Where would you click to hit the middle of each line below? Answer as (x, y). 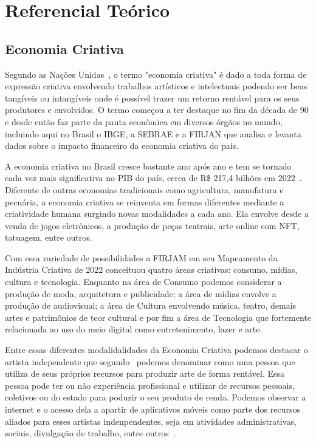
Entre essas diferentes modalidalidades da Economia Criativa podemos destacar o (156, 350)
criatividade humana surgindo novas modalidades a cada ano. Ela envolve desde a (157, 214)
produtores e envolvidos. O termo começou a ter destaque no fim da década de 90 (157, 110)
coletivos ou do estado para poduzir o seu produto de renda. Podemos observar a (156, 397)
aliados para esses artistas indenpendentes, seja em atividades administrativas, (151, 421)
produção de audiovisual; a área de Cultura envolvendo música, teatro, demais (151, 305)
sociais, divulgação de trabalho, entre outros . (90, 433)
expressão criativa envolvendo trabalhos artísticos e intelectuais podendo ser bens (156, 86)
